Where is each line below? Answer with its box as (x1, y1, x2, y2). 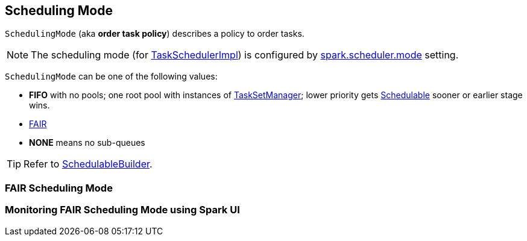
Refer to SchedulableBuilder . (24, 158, 153, 171)
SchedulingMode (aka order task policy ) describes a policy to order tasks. (5, 28, 305, 39)
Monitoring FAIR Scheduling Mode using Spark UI (5, 204, 240, 216)
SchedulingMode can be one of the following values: (5, 71, 218, 82)
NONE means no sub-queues (29, 137, 145, 148)
